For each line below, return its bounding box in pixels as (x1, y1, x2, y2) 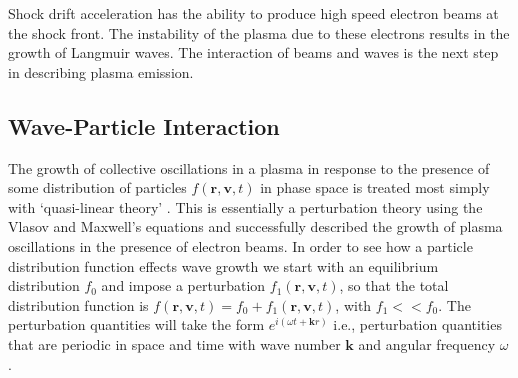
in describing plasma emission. (8, 61, 194, 82)
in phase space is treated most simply (260, 177, 490, 198)
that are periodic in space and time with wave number (8, 333, 341, 354)
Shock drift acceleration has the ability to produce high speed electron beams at (8, 3, 499, 23)
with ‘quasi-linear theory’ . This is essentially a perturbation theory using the (8, 196, 483, 217)
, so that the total (339, 275, 449, 296)
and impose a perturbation (101, 275, 266, 296)
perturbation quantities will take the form (8, 314, 265, 335)
